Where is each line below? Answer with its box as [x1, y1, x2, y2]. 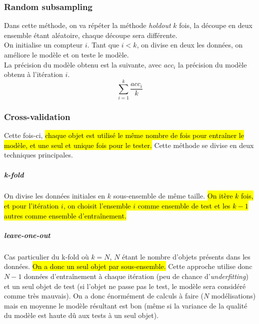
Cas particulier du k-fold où [4, 251, 89, 261]
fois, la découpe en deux [179, 20, 252, 30]
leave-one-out [4, 229, 50, 240]
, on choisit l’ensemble [63, 200, 131, 211]
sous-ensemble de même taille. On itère [113, 190, 233, 201]
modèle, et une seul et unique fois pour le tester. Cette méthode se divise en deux [4, 139, 254, 150]
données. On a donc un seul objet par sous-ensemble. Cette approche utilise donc [4, 261, 252, 271]
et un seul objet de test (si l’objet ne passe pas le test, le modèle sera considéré [4, 280, 246, 291]
